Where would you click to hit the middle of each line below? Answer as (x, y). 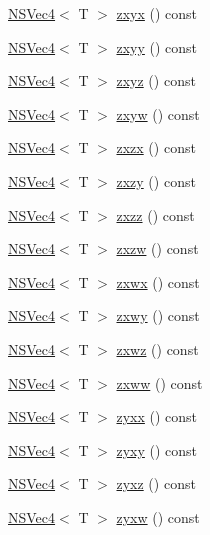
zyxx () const (157, 416)
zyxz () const (156, 483)
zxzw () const (157, 248)
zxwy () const (158, 315)
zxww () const (159, 382)
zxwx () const (158, 281)
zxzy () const (156, 180)
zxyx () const (157, 13)
